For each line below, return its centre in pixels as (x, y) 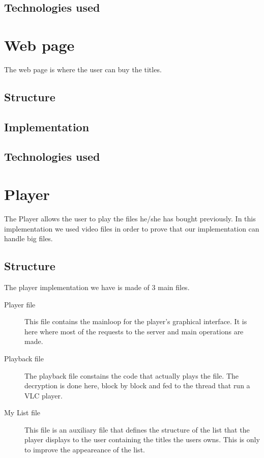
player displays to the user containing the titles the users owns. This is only (142, 439)
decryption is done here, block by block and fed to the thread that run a (137, 385)
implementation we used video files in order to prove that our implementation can (132, 228)
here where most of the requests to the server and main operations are (134, 331)
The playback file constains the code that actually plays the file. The (131, 375)
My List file (22, 412)
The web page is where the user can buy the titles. (83, 69)
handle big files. (28, 238)
